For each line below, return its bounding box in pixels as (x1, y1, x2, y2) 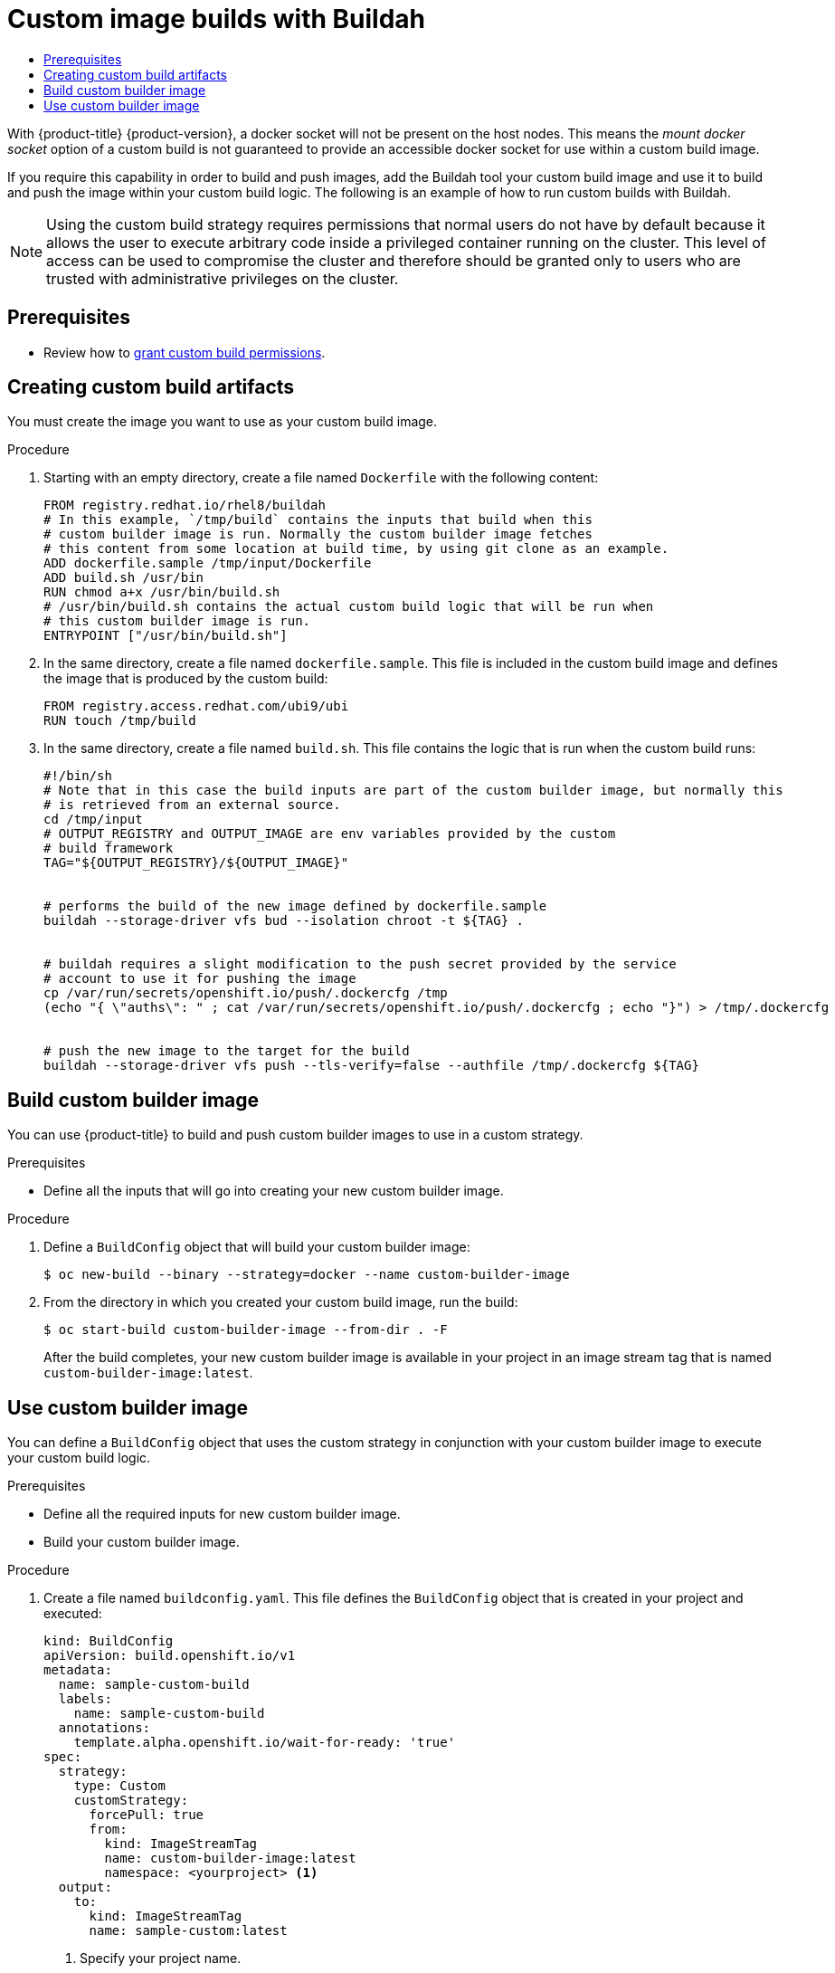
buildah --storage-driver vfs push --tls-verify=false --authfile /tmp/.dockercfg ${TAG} (43, 1058, 699, 1073)
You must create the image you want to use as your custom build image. (7, 414, 438, 430)
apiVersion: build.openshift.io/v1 (43, 1648, 296, 1663)
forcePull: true (89, 1807, 204, 1823)
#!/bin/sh (43, 768, 112, 784)
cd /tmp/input (43, 812, 143, 827)
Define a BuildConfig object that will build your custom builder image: (43, 1239, 470, 1255)
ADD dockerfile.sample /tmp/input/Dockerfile (43, 556, 372, 571)
